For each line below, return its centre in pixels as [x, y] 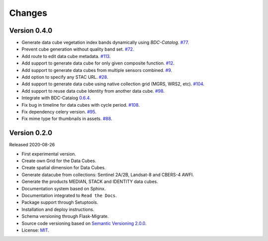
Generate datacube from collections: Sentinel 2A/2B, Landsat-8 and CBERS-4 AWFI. [108, 175]
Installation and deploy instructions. [58, 209]
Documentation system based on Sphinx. [64, 188]
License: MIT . [35, 230]
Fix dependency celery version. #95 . [59, 112]
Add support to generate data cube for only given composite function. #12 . [98, 63]
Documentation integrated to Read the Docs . [69, 195]
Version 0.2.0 [31, 133]
